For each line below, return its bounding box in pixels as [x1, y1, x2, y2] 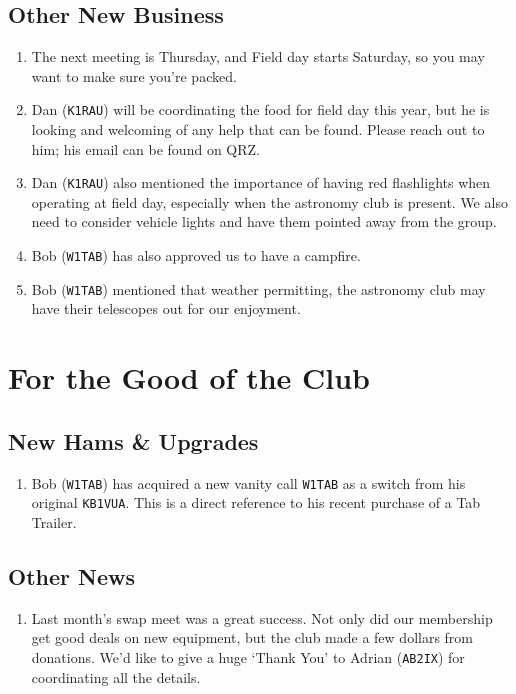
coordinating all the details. [31, 666, 201, 687]
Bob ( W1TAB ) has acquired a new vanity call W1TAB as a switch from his [31, 472, 466, 493]
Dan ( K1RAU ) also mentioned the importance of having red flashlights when [31, 172, 491, 193]
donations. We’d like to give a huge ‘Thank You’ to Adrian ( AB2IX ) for [31, 646, 465, 667]
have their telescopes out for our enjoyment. [31, 298, 301, 319]
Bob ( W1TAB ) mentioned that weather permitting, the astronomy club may [31, 278, 486, 299]
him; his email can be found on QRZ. [31, 138, 260, 159]
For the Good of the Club [8, 357, 371, 398]
